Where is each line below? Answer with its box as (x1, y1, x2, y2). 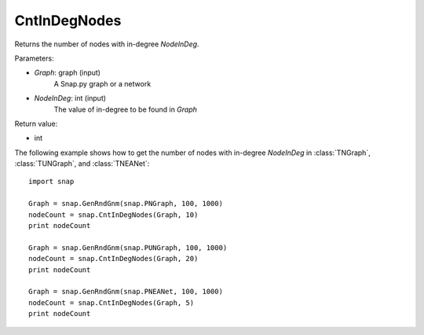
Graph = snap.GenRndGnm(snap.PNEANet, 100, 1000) (28, 287, 224, 296)
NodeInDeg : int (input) (34, 94, 106, 103)
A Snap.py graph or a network (53, 79, 152, 88)
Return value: (14, 119, 58, 128)
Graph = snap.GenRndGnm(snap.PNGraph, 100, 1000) (28, 199, 224, 208)
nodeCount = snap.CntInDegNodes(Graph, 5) (28, 298, 195, 307)
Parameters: (14, 53, 54, 63)
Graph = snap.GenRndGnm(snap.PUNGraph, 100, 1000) (28, 243, 228, 252)
